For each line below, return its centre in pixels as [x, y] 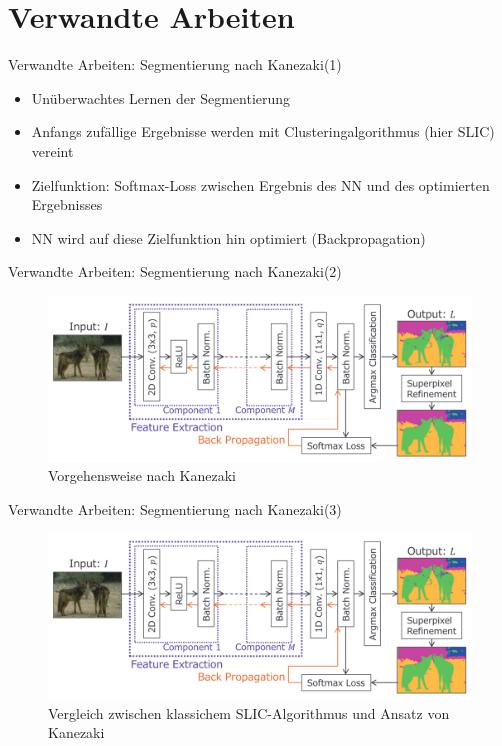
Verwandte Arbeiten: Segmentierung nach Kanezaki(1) [175, 64]
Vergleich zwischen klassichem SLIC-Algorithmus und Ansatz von [249, 712]
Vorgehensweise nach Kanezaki [142, 475]
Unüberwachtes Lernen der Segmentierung [161, 97]
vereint [52, 150]
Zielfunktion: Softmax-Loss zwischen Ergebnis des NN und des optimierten [260, 184]
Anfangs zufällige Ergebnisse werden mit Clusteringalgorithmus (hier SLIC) [263, 131]
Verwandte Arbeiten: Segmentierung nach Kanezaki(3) [175, 508]
